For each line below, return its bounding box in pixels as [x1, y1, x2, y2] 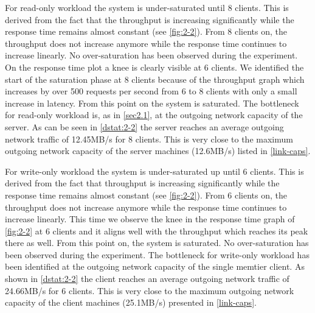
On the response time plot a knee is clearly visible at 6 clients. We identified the [5, 60, 304, 73]
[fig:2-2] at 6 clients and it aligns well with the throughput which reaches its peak [5, 224, 308, 237]
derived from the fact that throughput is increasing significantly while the [5, 177, 280, 189]
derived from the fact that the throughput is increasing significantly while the [5, 13, 294, 26]
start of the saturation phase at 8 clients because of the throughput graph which [5, 72, 305, 85]
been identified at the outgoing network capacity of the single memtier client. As [5, 260, 305, 273]
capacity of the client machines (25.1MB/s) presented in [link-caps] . [5, 296, 257, 309]
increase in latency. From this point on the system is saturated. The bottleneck [5, 96, 299, 109]
